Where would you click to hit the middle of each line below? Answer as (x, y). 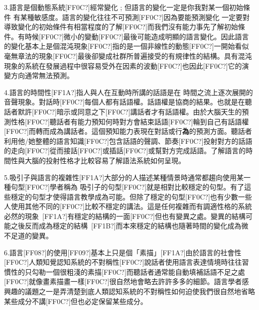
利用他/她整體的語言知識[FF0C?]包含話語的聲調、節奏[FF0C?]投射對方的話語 (128, 141)
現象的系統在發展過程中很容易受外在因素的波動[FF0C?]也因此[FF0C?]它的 (123, 65)
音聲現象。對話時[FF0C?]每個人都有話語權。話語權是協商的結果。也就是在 (125, 102)
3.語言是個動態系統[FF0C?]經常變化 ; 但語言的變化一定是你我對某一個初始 (124, 7)
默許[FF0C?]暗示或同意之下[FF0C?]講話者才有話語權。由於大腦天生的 (130, 111)
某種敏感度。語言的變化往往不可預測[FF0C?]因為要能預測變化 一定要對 (135, 17)
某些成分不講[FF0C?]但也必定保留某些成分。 (76, 301)
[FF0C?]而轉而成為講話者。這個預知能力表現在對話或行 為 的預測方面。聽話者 (128, 131)
